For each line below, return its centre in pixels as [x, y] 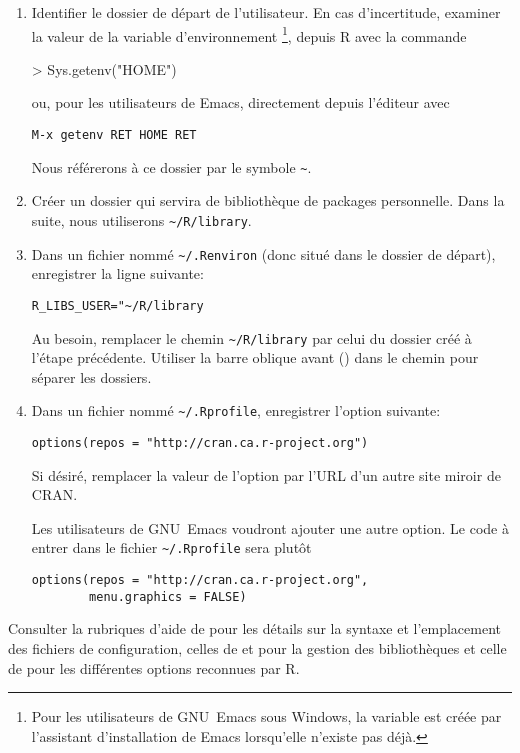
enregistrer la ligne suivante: [117, 273]
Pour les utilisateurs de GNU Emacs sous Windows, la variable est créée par [266, 716]
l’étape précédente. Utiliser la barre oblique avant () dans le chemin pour [255, 357]
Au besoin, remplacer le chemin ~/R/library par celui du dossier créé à [251, 337]
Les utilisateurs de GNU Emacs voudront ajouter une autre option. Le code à [270, 527]
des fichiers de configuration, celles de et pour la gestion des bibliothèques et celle [257, 648]
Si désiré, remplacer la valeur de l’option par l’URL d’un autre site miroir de [266, 474]
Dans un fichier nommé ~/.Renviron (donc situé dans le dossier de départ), [263, 253]
